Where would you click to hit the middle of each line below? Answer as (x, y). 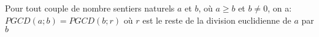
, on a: (280, 8)
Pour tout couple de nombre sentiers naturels (90, 8)
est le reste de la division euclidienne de (217, 20)
